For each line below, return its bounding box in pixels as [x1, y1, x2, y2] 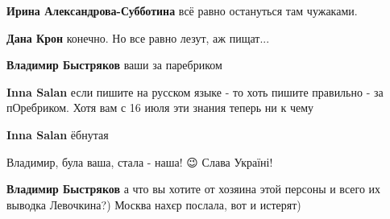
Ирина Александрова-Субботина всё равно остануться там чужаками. [6, 2, 358, 19]
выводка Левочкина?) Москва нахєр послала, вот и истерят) [6, 196, 301, 213]
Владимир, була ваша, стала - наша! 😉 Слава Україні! [6, 153, 273, 170]
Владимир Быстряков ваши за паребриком [6, 56, 222, 73]
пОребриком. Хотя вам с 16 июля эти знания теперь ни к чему [6, 99, 314, 116]
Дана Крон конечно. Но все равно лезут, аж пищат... [6, 29, 270, 46]
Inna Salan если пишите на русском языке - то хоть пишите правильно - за [6, 83, 384, 100]
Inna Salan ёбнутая [6, 126, 109, 143]
